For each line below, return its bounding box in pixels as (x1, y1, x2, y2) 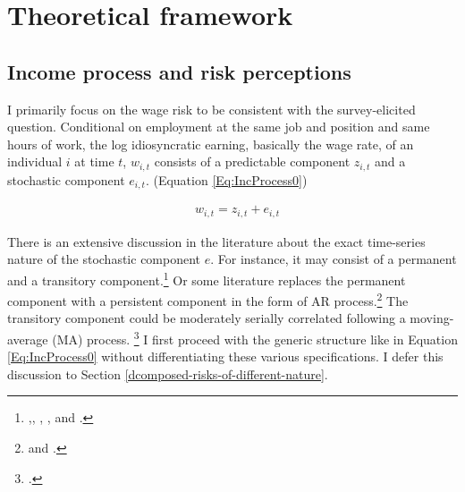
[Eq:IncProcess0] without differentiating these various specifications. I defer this (7, 347, 444, 366)
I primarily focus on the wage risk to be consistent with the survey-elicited (7, 99, 416, 118)
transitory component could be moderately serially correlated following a (7, 309, 406, 327)
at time (74, 152, 114, 171)
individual (7, 152, 63, 171)
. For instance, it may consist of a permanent (210, 250, 457, 268)
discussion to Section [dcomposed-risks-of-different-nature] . (7, 364, 328, 383)
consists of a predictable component (154, 152, 351, 171)
